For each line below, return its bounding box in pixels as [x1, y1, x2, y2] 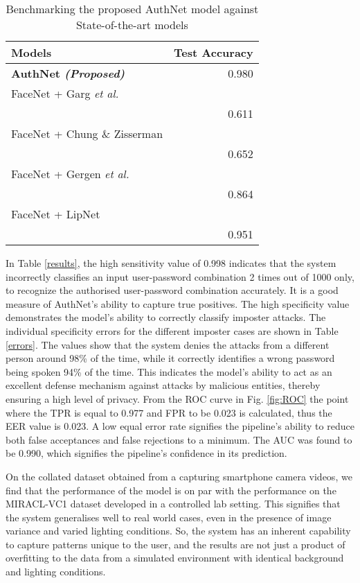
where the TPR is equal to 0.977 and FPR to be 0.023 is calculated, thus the [6, 405, 332, 419]
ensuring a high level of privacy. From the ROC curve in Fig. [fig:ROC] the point [6, 391, 349, 406]
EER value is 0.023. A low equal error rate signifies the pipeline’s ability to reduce [6, 419, 354, 433]
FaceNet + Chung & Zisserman [11, 125, 163, 141]
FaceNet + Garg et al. [11, 85, 119, 101]
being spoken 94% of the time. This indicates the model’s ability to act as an [6, 364, 332, 378]
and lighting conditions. [6, 564, 106, 579]
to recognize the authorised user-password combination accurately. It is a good [6, 283, 339, 297]
